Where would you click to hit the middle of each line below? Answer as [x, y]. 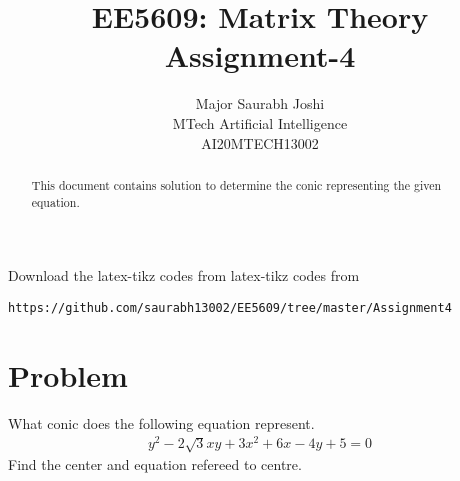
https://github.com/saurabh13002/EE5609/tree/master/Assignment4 [230, 307]
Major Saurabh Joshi [260, 103]
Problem [68, 374]
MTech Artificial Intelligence [260, 122]
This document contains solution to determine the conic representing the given [236, 184]
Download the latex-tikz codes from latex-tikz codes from [184, 275]
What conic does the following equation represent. [161, 422]
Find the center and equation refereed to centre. [155, 464]
